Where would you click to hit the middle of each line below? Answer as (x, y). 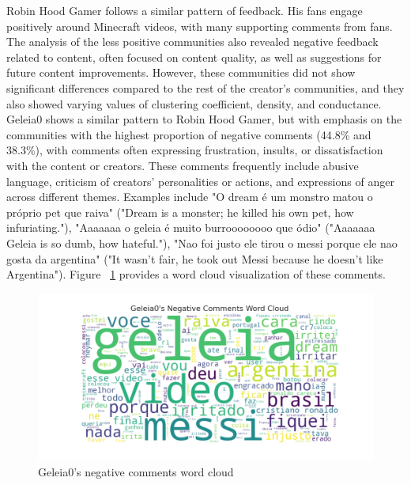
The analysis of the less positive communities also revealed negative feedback (192, 42)
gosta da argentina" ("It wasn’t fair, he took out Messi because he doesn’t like (195, 258)
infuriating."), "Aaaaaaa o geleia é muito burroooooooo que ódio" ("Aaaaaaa (191, 227)
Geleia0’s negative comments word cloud (136, 472)
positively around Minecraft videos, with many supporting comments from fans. (200, 26)
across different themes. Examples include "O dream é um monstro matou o (190, 197)
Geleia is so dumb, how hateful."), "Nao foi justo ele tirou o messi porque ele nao (202, 242)
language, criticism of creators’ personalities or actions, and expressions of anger (200, 181)
